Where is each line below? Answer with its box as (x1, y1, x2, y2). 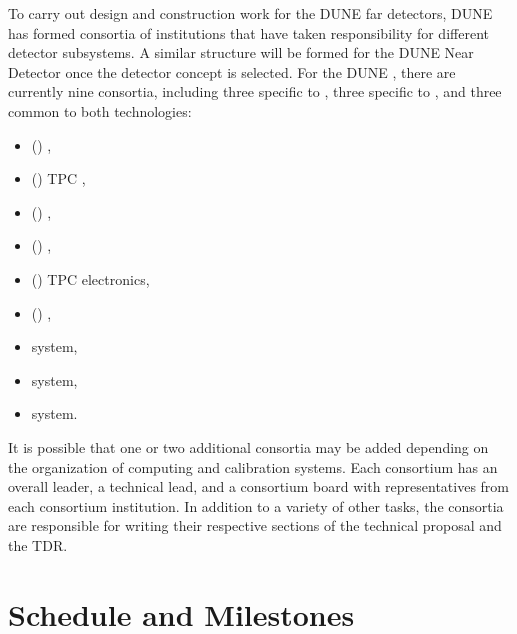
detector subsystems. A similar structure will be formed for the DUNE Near (8, 42, 474, 63)
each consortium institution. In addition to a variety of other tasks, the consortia (8, 495, 504, 516)
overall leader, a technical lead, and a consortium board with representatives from (8, 476, 510, 497)
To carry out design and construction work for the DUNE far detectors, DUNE (8, 3, 493, 23)
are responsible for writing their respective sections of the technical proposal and (8, 515, 502, 536)
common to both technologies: (8, 100, 192, 121)
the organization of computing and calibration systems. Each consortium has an (8, 456, 498, 477)
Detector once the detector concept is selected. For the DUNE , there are (8, 61, 456, 82)
